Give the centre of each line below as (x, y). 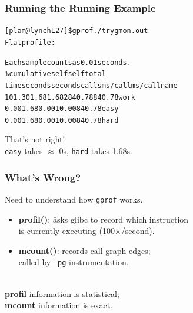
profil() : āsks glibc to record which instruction (104, 219)
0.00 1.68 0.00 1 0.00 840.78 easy (62, 109)
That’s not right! (35, 139)
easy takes (24, 151)
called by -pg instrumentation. (74, 262)
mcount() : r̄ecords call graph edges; (84, 250)
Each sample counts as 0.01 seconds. (68, 62)
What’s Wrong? (43, 177)
